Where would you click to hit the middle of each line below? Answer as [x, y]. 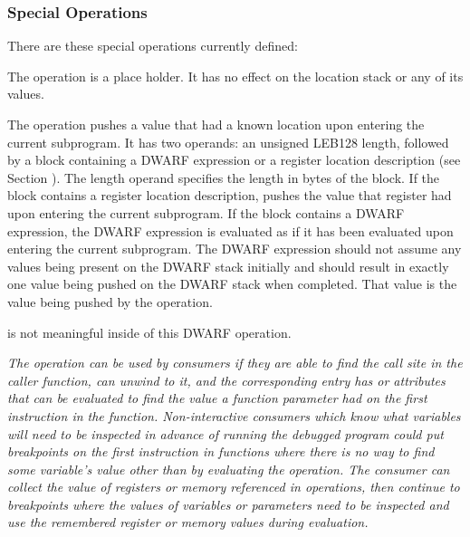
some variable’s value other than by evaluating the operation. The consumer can [229, 469]
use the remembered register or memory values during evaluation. [188, 522]
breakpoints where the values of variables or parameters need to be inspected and [228, 504]
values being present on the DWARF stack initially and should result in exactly [228, 266]
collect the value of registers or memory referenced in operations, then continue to [234, 487]
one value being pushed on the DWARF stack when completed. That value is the [232, 284]
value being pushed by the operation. [110, 301]
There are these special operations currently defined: [153, 46]
